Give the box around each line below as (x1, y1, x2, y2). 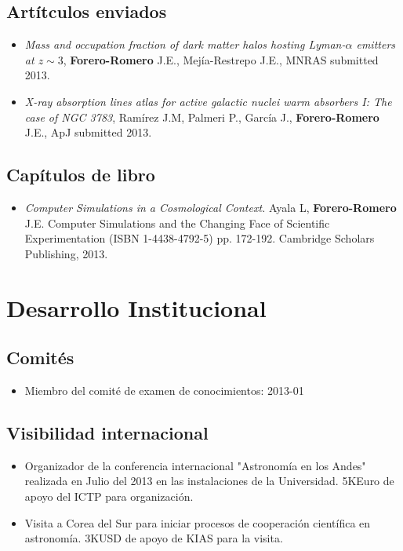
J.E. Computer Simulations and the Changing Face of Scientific (24, 214, 330, 231)
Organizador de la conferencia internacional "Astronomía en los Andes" (24, 457, 366, 473)
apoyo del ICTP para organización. (24, 487, 194, 504)
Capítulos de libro (6, 162, 155, 187)
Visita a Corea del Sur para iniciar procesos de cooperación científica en (24, 514, 371, 531)
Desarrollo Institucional (6, 291, 267, 323)
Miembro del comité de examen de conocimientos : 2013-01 (24, 381, 304, 398)
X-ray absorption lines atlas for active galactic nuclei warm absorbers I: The (24, 93, 392, 109)
